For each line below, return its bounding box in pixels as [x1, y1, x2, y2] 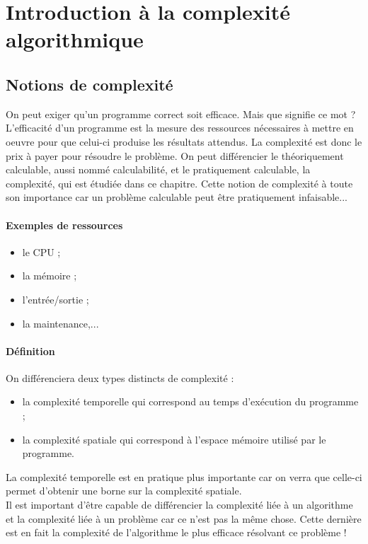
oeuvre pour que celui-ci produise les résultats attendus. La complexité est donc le [6, 134, 362, 149]
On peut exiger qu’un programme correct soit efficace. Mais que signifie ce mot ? [6, 106, 356, 121]
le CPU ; [22, 244, 61, 259]
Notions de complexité [6, 73, 173, 95]
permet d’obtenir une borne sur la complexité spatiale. [6, 483, 242, 498]
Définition [6, 343, 55, 358]
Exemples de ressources [6, 217, 123, 232]
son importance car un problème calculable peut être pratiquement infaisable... [6, 190, 347, 204]
